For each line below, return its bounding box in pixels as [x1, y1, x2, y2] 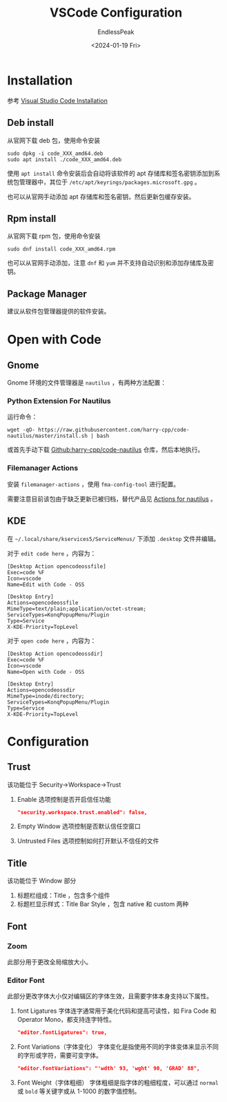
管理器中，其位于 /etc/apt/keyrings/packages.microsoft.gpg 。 [19, 178, 201, 186]
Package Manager [7, 288, 88, 300]
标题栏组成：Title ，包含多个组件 [17, 891, 110, 900]
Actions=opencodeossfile [7, 599, 79, 606]
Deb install [7, 117, 54, 129]
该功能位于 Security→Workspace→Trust [7, 780, 121, 789]
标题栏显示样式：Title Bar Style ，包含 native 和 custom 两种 [17, 900, 189, 908]
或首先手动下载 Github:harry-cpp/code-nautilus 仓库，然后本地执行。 [7, 446, 204, 454]
